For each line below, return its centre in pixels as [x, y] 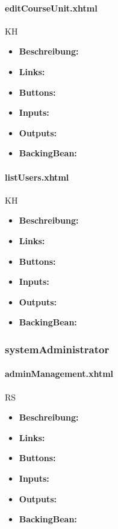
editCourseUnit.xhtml [51, 8]
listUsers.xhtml [37, 177]
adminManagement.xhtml [59, 374]
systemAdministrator [57, 349]
